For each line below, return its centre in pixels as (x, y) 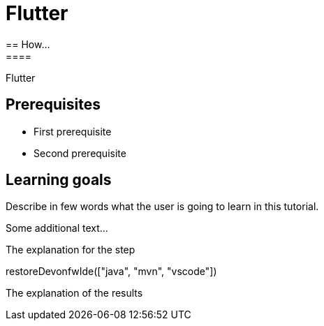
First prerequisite (73, 131)
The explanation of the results (74, 293)
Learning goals (59, 180)
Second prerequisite (80, 153)
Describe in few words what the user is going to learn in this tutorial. (162, 207)
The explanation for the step (71, 250)
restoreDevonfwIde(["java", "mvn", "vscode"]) (111, 272)
